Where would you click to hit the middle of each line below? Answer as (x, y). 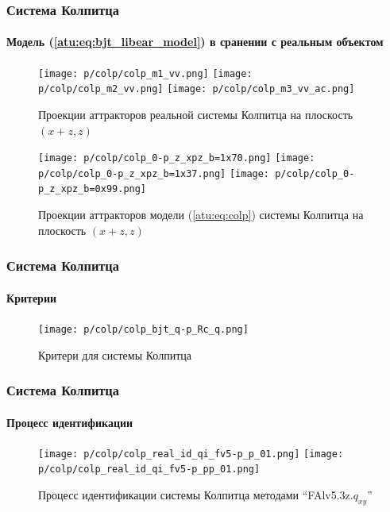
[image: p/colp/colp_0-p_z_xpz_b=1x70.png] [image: (177, 158)
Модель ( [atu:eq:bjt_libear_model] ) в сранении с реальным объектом (195, 42)
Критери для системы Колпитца (115, 354)
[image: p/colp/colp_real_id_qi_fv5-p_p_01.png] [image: (191, 454)
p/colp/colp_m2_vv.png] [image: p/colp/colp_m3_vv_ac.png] (197, 89)
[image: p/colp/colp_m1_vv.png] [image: (145, 73)
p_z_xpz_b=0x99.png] (93, 189)
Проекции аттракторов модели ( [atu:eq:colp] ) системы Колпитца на (201, 215)
